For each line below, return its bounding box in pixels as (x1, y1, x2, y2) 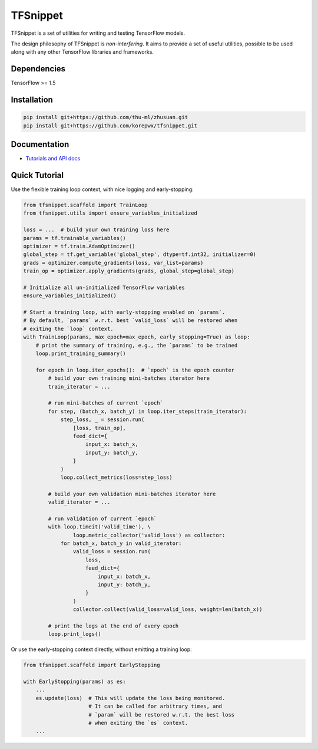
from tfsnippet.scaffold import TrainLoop (23, 202, 148, 209)
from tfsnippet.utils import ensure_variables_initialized (23, 210, 197, 216)
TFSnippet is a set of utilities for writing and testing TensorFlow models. (11, 29, 185, 37)
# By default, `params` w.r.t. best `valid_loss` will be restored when (23, 317, 238, 324)
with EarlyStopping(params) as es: (23, 678, 126, 685)
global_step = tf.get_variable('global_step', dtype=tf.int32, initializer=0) (23, 251, 256, 258)
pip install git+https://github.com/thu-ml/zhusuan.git (23, 114, 188, 121)
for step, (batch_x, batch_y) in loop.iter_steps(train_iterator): (48, 408, 247, 415)
